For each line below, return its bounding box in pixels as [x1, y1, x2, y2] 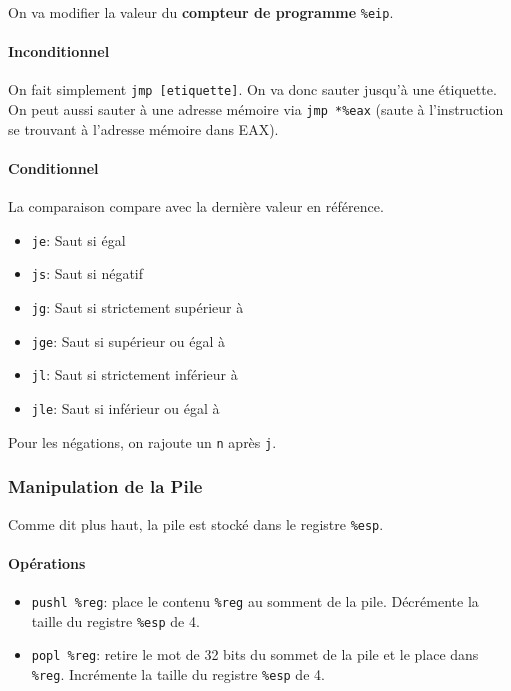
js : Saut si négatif [31, 263, 144, 284]
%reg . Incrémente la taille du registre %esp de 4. [31, 663, 325, 684]
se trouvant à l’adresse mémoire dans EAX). [8, 118, 279, 139]
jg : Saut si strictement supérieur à [31, 297, 244, 318]
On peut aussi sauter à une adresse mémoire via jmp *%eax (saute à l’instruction [8, 99, 504, 120]
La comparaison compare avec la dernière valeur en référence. [8, 196, 384, 217]
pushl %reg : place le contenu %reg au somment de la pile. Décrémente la [31, 591, 479, 612]
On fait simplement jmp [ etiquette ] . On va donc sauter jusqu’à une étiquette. [8, 79, 497, 100]
